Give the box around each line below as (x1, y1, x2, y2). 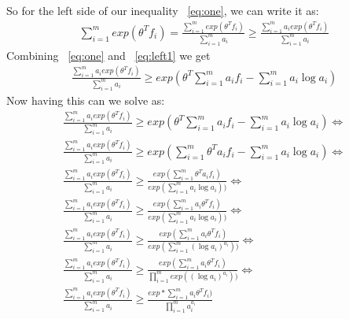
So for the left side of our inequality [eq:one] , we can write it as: (6, 2, 319, 18)
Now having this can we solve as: (6, 91, 165, 108)
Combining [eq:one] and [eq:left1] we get (6, 46, 211, 63)
